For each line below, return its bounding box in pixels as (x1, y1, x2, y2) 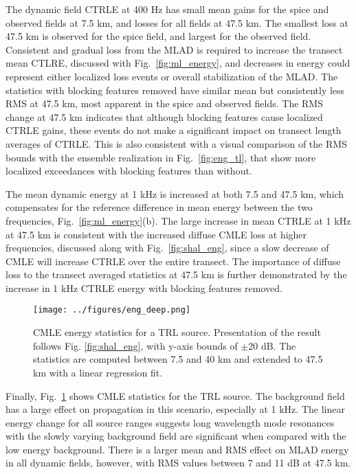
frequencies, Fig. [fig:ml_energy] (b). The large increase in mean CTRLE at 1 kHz (5, 213, 351, 227)
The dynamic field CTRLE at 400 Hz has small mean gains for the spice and (5, 2, 329, 16)
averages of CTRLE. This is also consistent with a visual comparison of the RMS (5, 136, 347, 150)
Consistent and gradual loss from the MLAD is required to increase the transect (5, 42, 343, 56)
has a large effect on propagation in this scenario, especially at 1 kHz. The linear (5, 402, 345, 416)
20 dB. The (248, 338, 296, 352)
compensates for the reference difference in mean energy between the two (5, 200, 313, 214)
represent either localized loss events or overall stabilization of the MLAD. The (5, 69, 338, 83)
